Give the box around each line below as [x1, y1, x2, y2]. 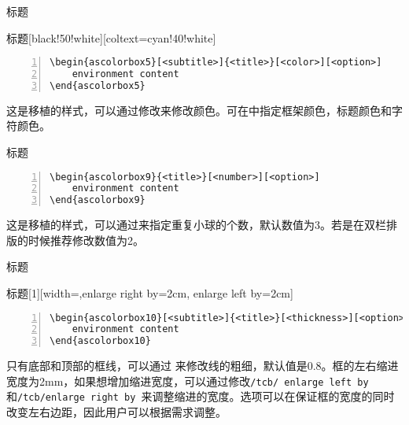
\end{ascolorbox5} [50, 79, 146, 91]
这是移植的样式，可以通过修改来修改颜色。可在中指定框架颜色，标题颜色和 [6, 102, 392, 118]
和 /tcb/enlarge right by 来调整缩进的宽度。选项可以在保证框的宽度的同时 [6, 388, 395, 405]
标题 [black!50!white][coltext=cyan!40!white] [6, 29, 216, 46]
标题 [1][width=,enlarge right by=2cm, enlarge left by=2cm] [6, 285, 293, 301]
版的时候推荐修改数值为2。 [6, 231, 144, 248]
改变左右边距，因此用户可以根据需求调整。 [6, 404, 227, 420]
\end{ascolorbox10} [50, 335, 151, 347]
